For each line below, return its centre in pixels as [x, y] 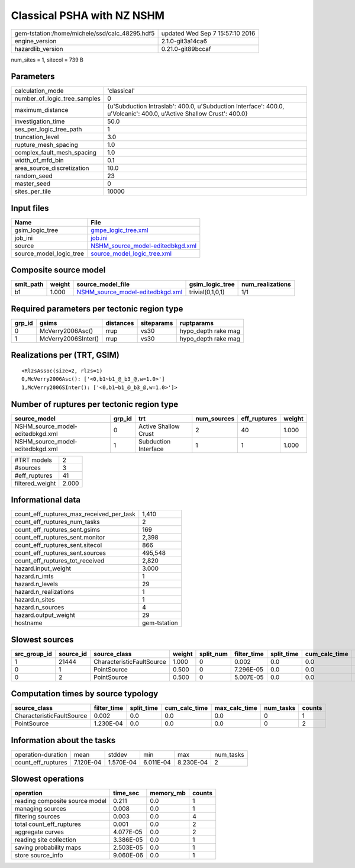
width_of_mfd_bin [39, 160]
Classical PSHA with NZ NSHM [88, 15]
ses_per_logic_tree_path [48, 129]
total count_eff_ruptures [48, 824]
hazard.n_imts [34, 576]
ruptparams [197, 323]
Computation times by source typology [85, 694]
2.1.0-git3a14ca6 [184, 41]
